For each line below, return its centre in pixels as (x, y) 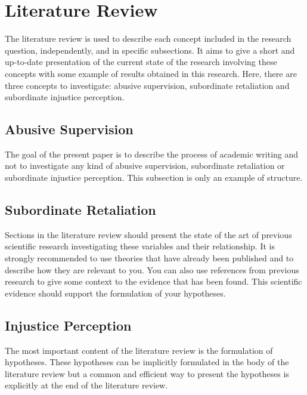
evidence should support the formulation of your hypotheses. (115, 293)
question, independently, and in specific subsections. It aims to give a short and (150, 50)
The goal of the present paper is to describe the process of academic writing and (152, 154)
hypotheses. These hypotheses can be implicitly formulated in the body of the (147, 362)
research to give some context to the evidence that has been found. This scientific (153, 281)
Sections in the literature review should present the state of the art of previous (148, 234)
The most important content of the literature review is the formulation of (139, 350)
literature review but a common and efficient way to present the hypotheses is (147, 373)
